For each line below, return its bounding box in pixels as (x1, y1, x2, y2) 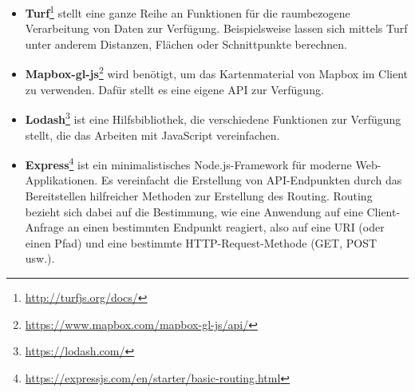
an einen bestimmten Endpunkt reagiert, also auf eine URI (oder (67, 219, 385, 236)
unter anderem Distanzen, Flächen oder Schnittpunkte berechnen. (25, 35, 347, 52)
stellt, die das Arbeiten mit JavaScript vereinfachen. (25, 126, 280, 143)
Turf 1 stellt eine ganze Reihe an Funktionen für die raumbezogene (25, 2, 350, 21)
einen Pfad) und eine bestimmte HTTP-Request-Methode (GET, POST (25, 234, 377, 251)
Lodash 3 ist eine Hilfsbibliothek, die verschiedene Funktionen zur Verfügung (25, 109, 401, 127)
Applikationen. (25, 172, 98, 188)
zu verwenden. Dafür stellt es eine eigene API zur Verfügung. (25, 81, 324, 97)
